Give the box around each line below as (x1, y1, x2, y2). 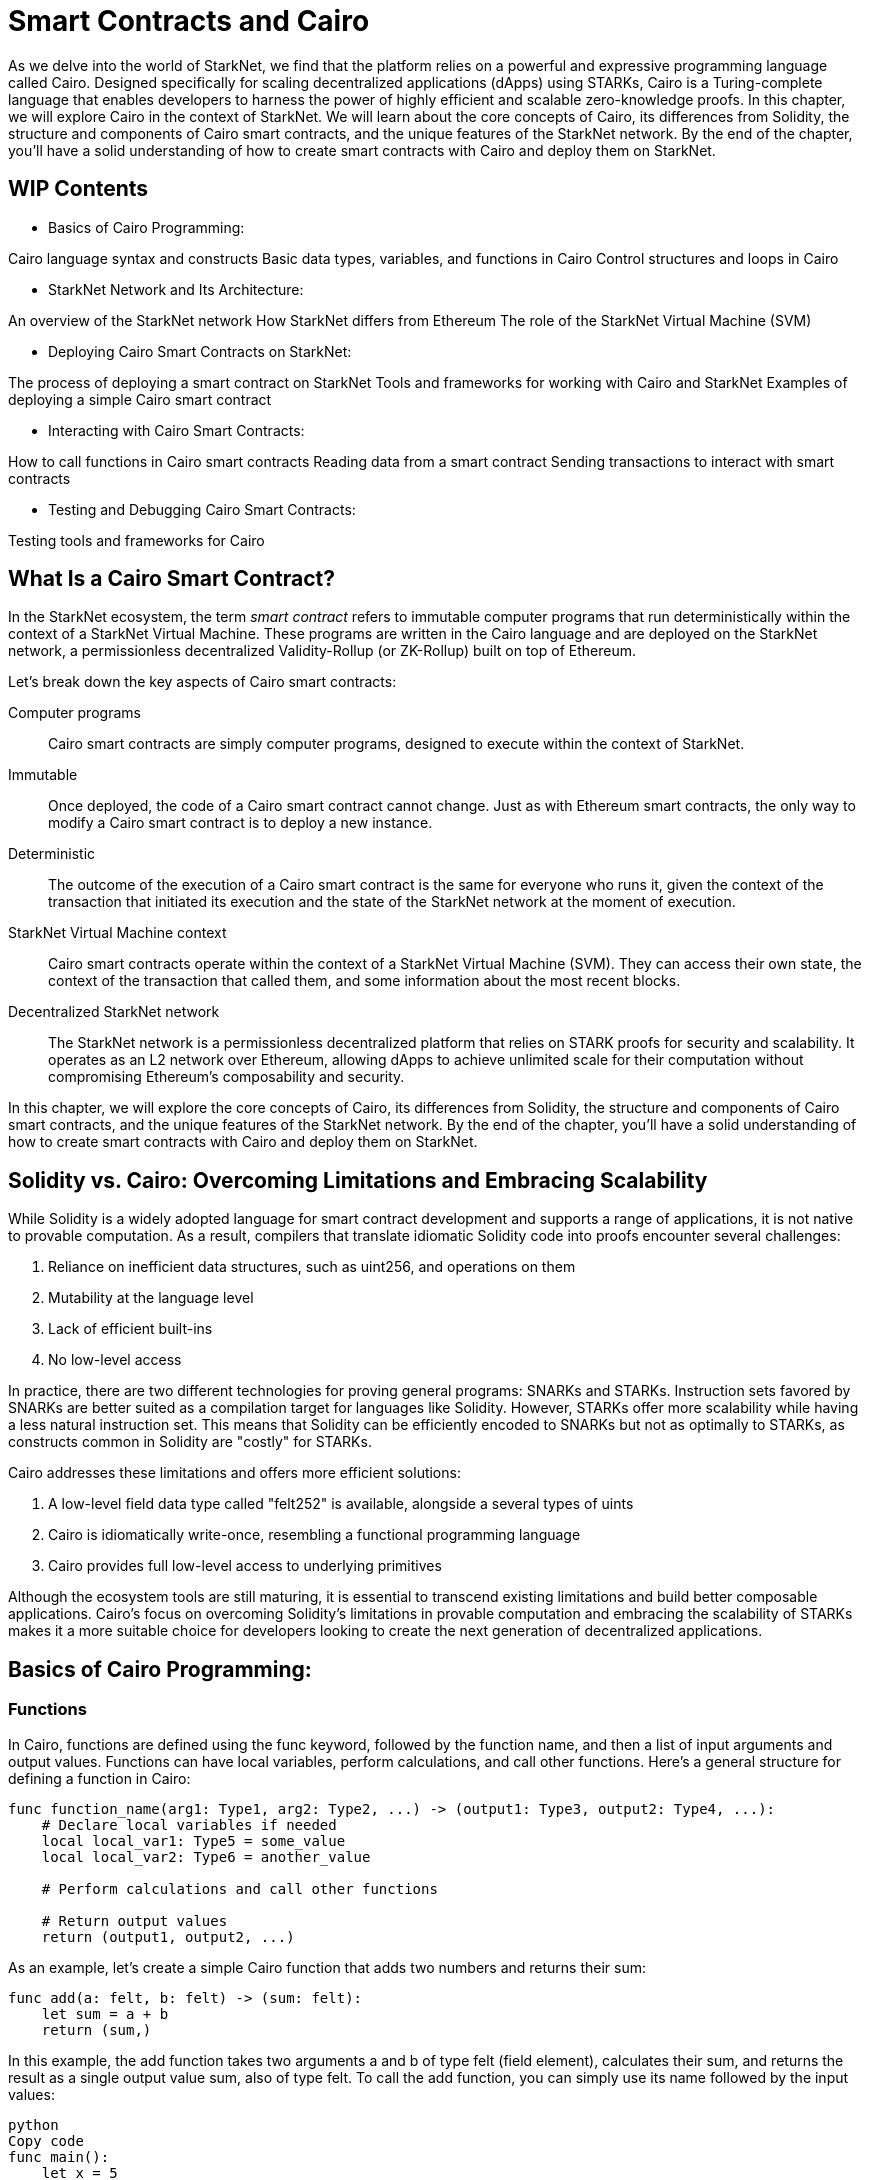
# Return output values (41, 1912, 228, 1929)
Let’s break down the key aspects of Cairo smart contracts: (8, 673, 397, 691)
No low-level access (48, 1351, 182, 1369)
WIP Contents (8, 176, 149, 202)
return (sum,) (41, 2021, 152, 2038)
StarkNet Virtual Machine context (8, 924, 227, 942)
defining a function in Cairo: (8, 1769, 191, 1787)
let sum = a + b (41, 2005, 169, 2022)
